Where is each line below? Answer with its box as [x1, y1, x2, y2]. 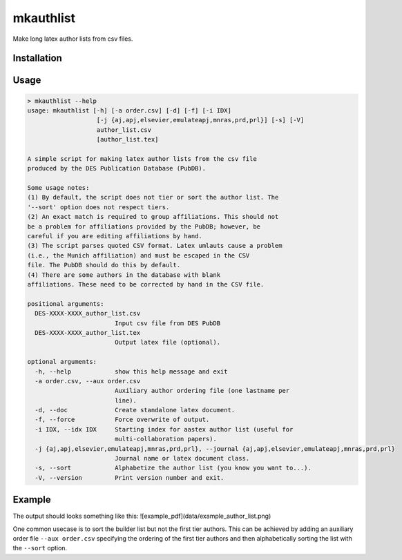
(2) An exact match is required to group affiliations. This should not [27, 213, 279, 221]
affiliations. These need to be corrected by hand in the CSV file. [27, 280, 265, 288]
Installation [12, 52, 62, 64]
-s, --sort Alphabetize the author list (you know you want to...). [35, 464, 312, 472]
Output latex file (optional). [114, 338, 221, 347]
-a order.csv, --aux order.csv [35, 377, 141, 385]
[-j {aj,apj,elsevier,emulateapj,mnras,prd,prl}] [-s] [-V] [96, 116, 305, 124]
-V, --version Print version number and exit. [35, 474, 224, 481]
